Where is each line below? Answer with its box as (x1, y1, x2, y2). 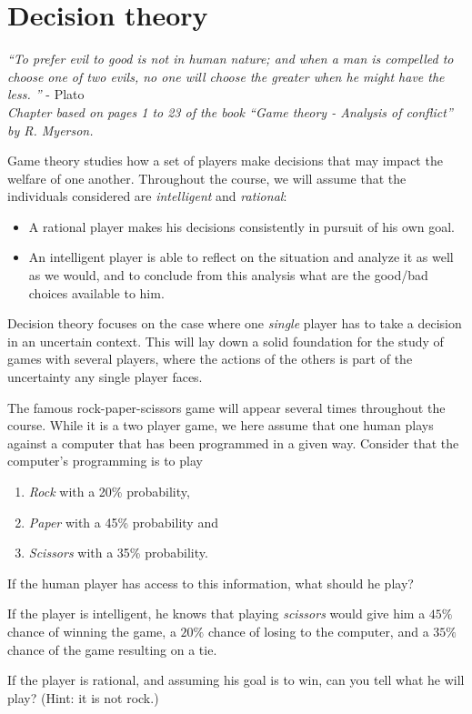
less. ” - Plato (7, 85, 85, 104)
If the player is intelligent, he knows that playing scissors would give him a (7, 604, 426, 623)
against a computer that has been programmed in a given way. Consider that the (7, 433, 459, 452)
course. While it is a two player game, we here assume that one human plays (7, 416, 434, 435)
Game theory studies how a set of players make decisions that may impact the (7, 151, 443, 170)
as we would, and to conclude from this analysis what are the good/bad (28, 266, 428, 285)
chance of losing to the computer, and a (207, 621, 429, 640)
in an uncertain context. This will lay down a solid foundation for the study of (7, 331, 444, 350)
